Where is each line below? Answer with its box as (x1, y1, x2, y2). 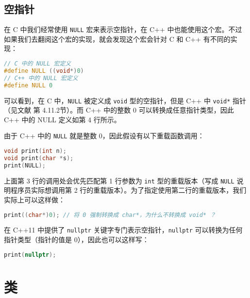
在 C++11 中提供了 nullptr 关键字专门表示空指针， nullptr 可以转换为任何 (4, 225, 243, 235)
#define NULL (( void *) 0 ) (4, 67, 84, 74)
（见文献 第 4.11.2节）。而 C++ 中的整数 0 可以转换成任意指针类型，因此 (4, 105, 234, 115)
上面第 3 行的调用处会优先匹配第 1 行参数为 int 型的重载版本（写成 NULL (4, 175, 234, 185)
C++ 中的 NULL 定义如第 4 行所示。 (4, 114, 121, 124)
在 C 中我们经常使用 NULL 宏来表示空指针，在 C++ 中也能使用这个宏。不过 (4, 24, 242, 34)
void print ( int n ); (4, 148, 67, 155)
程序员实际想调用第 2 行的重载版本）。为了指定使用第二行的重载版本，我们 (10, 185, 247, 195)
